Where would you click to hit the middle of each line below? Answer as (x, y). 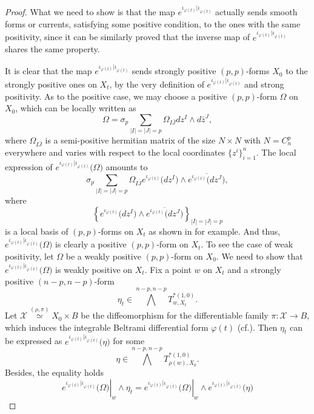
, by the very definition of (157, 84)
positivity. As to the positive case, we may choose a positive (116, 96)
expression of (29, 166)
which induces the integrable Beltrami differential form (107, 327)
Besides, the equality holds (54, 372)
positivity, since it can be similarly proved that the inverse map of (128, 37)
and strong (264, 84)
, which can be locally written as (76, 108)
